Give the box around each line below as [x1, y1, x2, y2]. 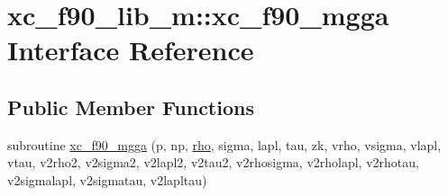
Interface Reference [7, 31, 254, 68]
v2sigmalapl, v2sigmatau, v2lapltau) [7, 170, 207, 189]
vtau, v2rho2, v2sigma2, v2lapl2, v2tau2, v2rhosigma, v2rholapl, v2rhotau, [7, 153, 419, 172]
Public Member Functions [7, 93, 254, 120]
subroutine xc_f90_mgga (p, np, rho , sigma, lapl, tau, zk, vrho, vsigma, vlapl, [7, 135, 442, 154]
